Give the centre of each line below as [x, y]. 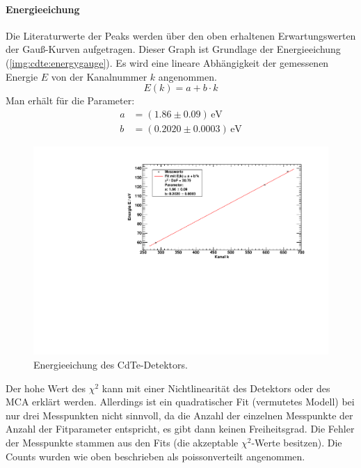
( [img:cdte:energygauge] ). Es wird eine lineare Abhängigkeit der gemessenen [167, 62]
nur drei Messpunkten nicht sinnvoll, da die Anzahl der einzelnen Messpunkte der [179, 415]
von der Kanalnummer [99, 76]
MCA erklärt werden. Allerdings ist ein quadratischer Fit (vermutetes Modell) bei [180, 402]
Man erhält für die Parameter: [70, 100]
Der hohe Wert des [46, 388]
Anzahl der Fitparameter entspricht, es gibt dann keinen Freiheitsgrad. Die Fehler [180, 429]
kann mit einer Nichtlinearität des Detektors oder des [216, 388]
